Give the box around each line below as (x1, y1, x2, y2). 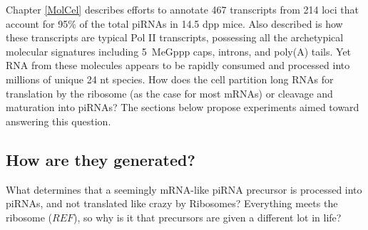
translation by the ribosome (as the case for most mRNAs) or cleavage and (6, 85, 333, 100)
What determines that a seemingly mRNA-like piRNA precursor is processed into (6, 182, 362, 197)
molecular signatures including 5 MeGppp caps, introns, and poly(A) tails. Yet (6, 43, 352, 58)
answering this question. (6, 113, 111, 128)
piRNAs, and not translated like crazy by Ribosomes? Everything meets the (6, 196, 338, 211)
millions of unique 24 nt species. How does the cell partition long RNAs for (6, 71, 334, 86)
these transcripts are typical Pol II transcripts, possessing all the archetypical (6, 30, 344, 45)
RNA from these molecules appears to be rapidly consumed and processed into (6, 58, 350, 73)
